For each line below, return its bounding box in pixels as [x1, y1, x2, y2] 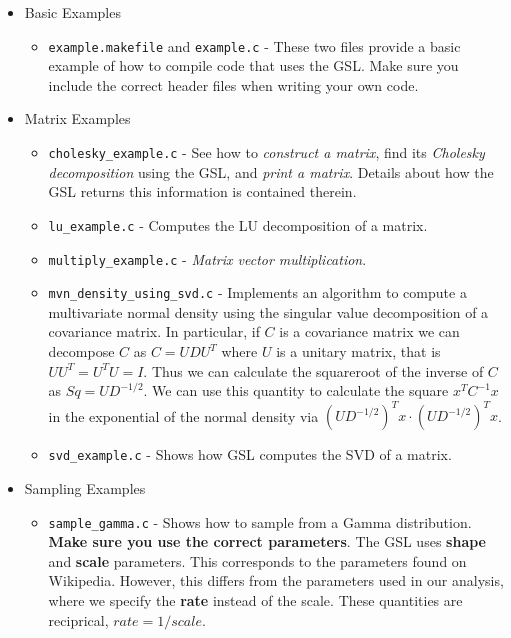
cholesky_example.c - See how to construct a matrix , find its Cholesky [48, 142, 485, 163]
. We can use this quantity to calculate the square [143, 380, 449, 401]
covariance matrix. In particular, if [48, 321, 260, 342]
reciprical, [48, 609, 109, 630]
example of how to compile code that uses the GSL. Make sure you [48, 55, 459, 76]
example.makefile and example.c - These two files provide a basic [48, 35, 461, 56]
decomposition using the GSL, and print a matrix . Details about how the [48, 161, 494, 182]
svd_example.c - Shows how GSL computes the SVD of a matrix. [48, 444, 452, 465]
